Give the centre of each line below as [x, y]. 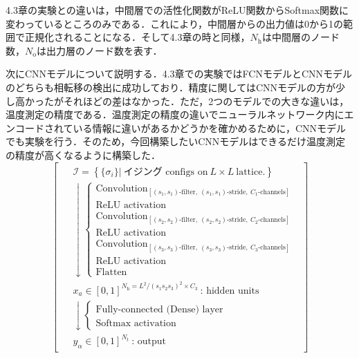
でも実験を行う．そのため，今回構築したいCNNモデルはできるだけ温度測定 [176, 141]
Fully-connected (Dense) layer [159, 309]
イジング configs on [166, 172]
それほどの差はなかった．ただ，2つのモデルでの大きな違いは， [206, 101]
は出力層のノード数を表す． [99, 50]
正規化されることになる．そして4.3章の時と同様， [137, 37]
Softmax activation [136, 323]
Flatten [111, 272]
